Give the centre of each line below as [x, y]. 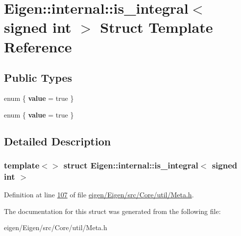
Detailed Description [58, 141]
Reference [38, 46]
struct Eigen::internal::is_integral [131, 165]
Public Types [38, 78]
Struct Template [157, 27]
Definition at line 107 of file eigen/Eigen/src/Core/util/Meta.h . [99, 195]
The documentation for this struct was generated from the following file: [112, 211]
